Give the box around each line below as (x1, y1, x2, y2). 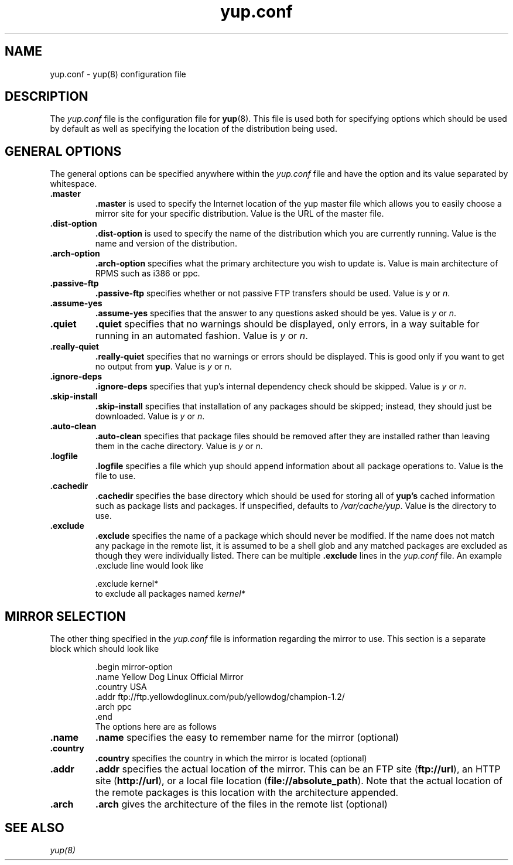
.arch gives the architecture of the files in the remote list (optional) (95, 798, 388, 811)
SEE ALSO (5, 820, 64, 835)
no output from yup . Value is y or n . (95, 361, 232, 372)
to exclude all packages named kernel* (95, 589, 245, 599)
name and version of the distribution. (95, 238, 238, 249)
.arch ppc (95, 702, 132, 712)
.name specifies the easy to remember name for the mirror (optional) (95, 731, 399, 744)
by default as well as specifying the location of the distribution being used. (50, 124, 337, 134)
